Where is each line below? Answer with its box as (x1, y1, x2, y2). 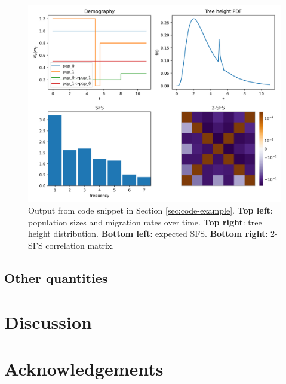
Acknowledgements (4, 356, 164, 380)
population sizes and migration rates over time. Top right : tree (28, 215, 262, 228)
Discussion (4, 309, 92, 334)
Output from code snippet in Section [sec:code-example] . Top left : (28, 204, 273, 217)
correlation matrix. (45, 239, 115, 251)
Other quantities (4, 268, 108, 287)
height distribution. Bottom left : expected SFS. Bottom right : (28, 227, 268, 240)
